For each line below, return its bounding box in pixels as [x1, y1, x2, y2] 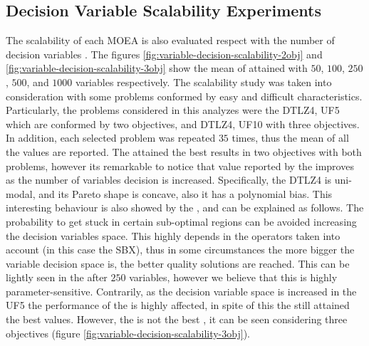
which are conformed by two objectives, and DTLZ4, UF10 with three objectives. [6, 116, 360, 131]
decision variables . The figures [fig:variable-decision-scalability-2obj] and [6, 46, 323, 61]
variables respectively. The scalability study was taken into [76, 74, 332, 89]
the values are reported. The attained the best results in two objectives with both [6, 144, 362, 159]
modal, [6, 186, 36, 201]
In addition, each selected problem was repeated [6, 130, 216, 145]
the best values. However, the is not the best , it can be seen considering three [6, 312, 348, 327]
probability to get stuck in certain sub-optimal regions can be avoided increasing [6, 214, 357, 229]
